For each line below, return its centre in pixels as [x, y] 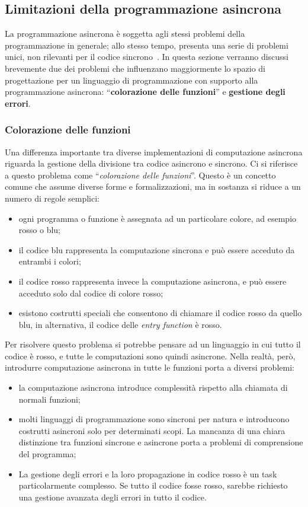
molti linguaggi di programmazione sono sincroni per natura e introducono [154, 419]
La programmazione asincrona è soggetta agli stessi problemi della [125, 34]
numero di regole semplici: [52, 198]
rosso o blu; [39, 230]
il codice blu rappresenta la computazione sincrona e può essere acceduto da [157, 249]
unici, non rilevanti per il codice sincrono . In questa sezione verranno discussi [147, 57]
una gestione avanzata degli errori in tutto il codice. [113, 497]
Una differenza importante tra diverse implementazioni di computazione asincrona [154, 152]
